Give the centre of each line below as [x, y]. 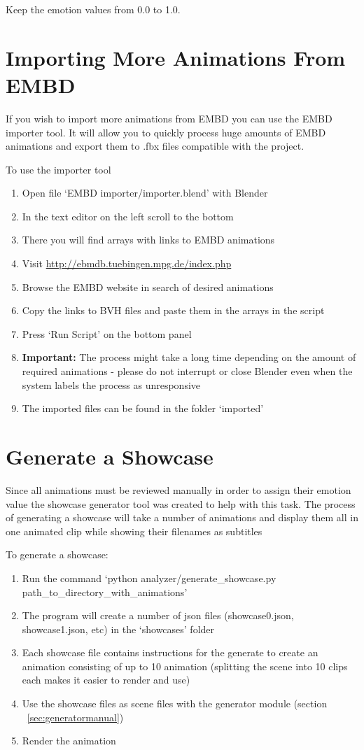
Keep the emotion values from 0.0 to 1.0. [93, 9]
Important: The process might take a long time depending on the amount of [189, 357]
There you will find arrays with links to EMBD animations [148, 240]
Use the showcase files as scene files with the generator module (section [175, 703]
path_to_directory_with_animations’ [105, 592]
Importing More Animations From [176, 57]
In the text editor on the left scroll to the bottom [128, 216]
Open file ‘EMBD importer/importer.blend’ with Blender [145, 193]
